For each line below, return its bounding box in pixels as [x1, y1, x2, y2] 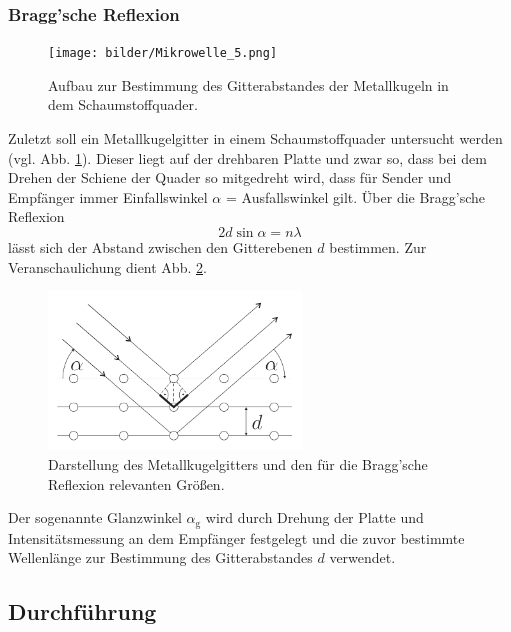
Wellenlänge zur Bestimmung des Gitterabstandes [8, 547, 313, 568]
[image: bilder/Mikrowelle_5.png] [48, 46, 278, 61]
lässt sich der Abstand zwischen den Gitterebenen [8, 237, 313, 258]
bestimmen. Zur [329, 237, 427, 258]
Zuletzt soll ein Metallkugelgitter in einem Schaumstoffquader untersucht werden [8, 128, 503, 149]
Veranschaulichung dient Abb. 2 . [8, 256, 207, 277]
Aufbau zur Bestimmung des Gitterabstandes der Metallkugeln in [48, 74, 449, 95]
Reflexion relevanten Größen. [48, 473, 225, 494]
